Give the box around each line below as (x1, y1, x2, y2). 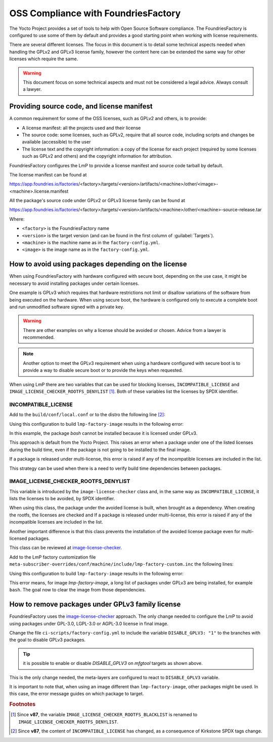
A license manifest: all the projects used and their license (22, 125, 141, 131)
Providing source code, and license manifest (9, 102, 153, 111)
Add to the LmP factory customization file (9, 554, 96, 560)
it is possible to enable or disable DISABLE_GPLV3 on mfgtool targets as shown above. (23, 660, 203, 666)
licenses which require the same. (9, 56, 78, 62)
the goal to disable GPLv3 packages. (9, 637, 86, 643)
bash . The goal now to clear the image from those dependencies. (9, 587, 146, 593)
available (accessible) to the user (22, 139, 91, 145)
